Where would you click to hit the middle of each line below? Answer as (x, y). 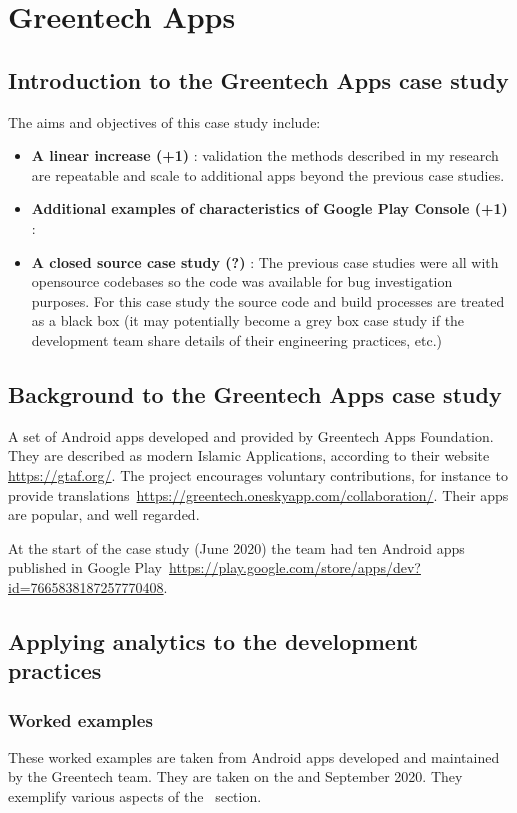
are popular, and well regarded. (104, 514)
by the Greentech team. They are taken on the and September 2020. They (235, 776)
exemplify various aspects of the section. (135, 796)
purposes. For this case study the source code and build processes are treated (268, 300)
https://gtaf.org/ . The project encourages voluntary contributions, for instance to (258, 474)
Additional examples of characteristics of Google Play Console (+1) (269, 208)
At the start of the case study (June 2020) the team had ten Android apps (236, 547)
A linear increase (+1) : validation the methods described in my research (265, 155)
